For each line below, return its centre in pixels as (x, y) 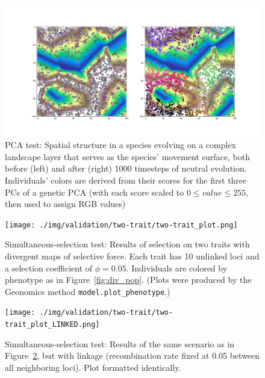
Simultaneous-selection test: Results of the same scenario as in (120, 343)
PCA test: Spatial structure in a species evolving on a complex (121, 145)
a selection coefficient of (49, 268)
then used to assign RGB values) (65, 204)
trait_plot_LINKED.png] (52, 325)
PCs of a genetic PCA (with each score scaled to (95, 192)
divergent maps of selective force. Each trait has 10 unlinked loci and (132, 256)
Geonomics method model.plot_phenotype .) (88, 291)
